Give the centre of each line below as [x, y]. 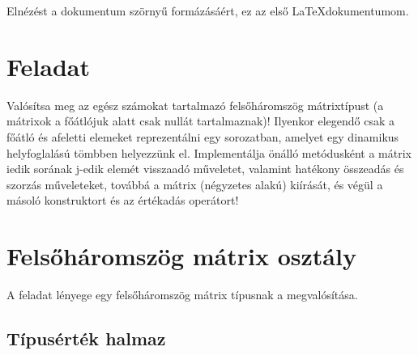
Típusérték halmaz [86, 338]
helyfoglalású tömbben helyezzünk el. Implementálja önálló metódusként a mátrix [209, 152]
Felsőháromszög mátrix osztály [181, 256]
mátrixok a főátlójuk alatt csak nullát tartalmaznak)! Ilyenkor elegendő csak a [201, 121]
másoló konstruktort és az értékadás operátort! [123, 200]
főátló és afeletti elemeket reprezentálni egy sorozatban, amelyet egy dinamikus [203, 136]
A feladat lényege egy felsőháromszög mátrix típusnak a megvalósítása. [182, 294]
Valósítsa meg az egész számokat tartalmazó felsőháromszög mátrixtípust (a [195, 105]
